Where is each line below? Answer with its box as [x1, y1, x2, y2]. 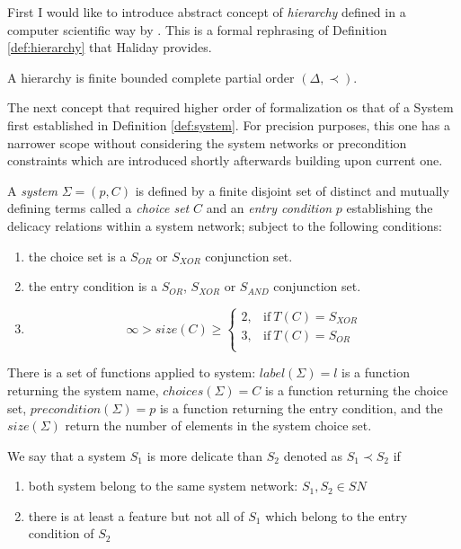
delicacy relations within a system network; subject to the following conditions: [7, 216, 442, 235]
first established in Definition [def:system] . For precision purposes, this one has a [7, 115, 450, 134]
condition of [28, 524, 94, 543]
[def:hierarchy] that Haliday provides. [7, 38, 212, 57]
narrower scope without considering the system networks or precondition [7, 133, 407, 152]
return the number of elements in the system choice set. [65, 416, 372, 435]
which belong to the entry [265, 506, 408, 525]
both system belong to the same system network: [28, 476, 298, 495]
